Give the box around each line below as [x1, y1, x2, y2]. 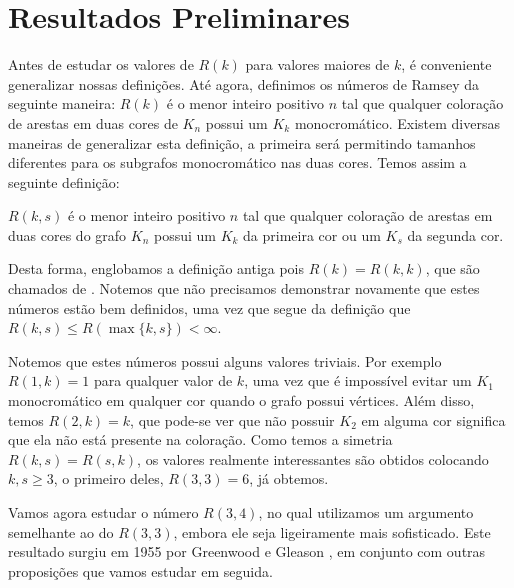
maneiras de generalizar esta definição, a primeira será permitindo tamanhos [8, 132, 476, 153]
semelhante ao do [8, 521, 114, 542]
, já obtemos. [249, 468, 329, 489]
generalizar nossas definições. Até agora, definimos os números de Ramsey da [8, 73, 480, 94]
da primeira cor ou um [243, 224, 381, 245]
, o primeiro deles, [53, 468, 164, 489]
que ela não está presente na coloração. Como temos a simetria [8, 429, 393, 450]
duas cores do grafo [8, 224, 127, 245]
